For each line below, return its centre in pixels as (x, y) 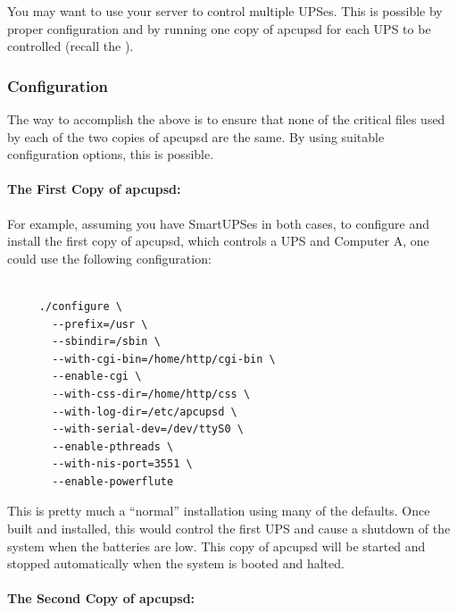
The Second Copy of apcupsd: (101, 598)
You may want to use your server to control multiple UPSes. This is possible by (225, 11)
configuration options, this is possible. (111, 154)
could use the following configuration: (109, 258)
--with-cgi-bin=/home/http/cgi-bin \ (164, 359)
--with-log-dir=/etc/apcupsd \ (145, 411)
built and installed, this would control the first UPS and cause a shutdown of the (229, 529)
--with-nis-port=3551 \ (122, 464)
